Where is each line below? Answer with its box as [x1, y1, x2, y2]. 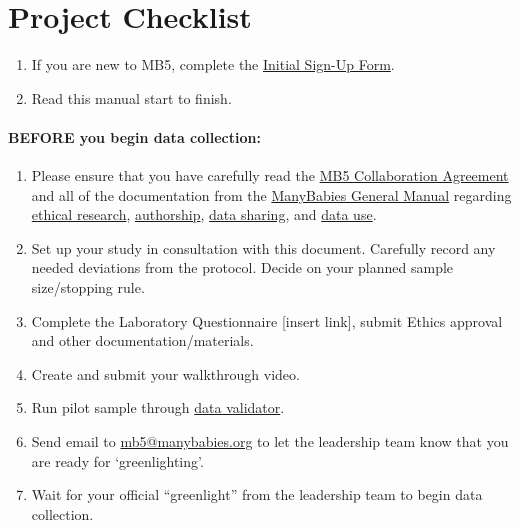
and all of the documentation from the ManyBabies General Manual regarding [31, 184, 512, 205]
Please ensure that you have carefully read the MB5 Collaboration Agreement [31, 165, 509, 186]
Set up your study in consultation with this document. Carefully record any [31, 237, 496, 258]
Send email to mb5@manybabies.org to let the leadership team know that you [31, 431, 509, 452]
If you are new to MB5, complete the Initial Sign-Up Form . [31, 54, 395, 75]
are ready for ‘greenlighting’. [31, 450, 204, 471]
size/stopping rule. [31, 277, 145, 298]
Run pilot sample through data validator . [31, 397, 285, 418]
